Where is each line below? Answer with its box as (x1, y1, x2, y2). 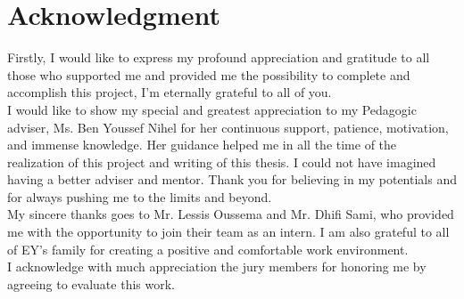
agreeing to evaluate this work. (7, 274, 175, 293)
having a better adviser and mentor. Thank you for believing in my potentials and (7, 170, 457, 189)
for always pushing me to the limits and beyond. (7, 187, 272, 206)
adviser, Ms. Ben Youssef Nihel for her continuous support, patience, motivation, (7, 117, 449, 136)
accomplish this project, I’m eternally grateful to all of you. (7, 83, 332, 101)
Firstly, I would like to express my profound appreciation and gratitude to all (7, 48, 430, 67)
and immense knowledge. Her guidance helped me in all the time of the (7, 135, 397, 154)
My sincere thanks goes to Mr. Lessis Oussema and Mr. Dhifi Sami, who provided (7, 205, 454, 223)
